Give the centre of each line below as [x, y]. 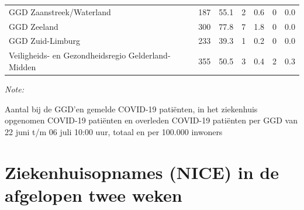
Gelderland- [149, 55]
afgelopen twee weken [94, 194]
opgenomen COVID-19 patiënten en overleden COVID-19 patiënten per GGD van [151, 120]
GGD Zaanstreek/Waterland [60, 11]
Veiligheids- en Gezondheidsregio [68, 55]
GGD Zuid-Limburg [44, 41]
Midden [23, 66]
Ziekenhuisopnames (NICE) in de [142, 172]
